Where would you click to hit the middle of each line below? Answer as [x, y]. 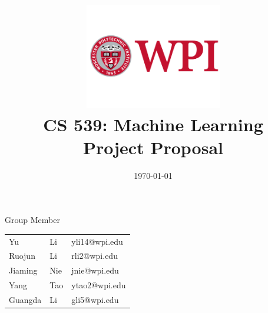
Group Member [32, 220]
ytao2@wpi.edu [99, 285]
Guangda [25, 299]
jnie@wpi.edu [95, 270]
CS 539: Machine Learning [153, 124]
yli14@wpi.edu [97, 241]
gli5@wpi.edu [95, 299]
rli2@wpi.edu [95, 256]
